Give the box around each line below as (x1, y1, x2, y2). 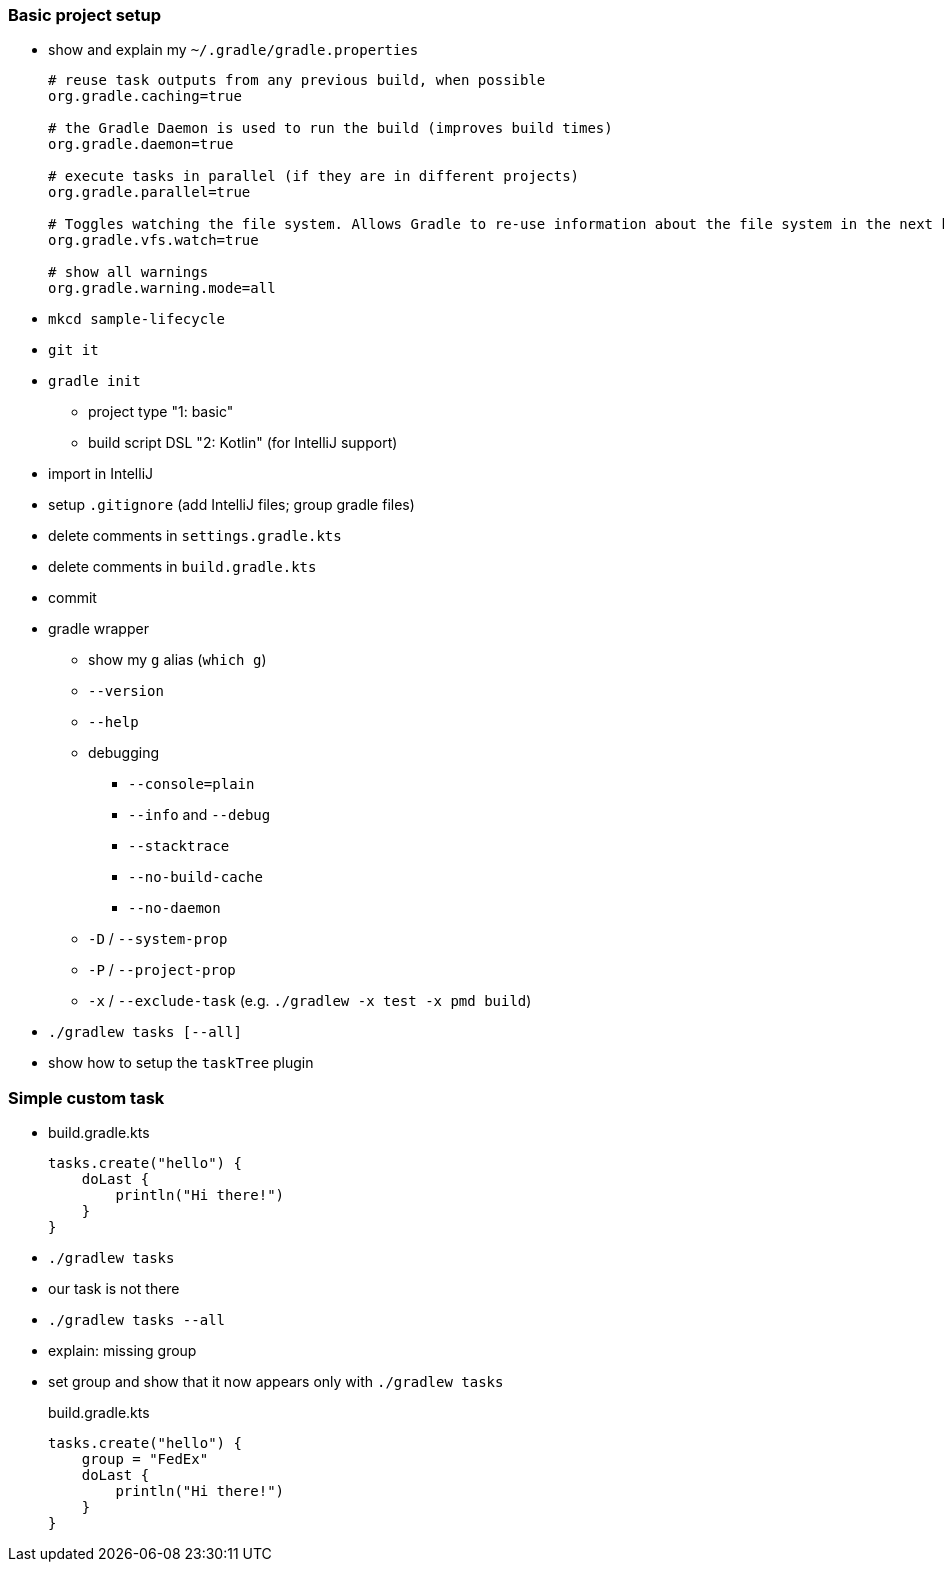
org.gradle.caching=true (48, 88, 242, 105)
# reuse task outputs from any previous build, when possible (48, 72, 546, 89)
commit (48, 589, 97, 607)
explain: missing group (48, 1342, 197, 1360)
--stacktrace (128, 838, 230, 855)
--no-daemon (128, 900, 221, 917)
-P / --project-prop (88, 961, 236, 979)
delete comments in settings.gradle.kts (48, 527, 342, 545)
